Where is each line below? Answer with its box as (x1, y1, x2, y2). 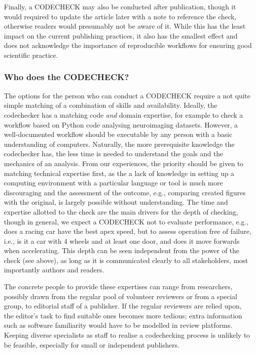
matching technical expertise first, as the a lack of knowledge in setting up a (4, 168, 234, 178)
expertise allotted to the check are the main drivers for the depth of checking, (4, 206, 238, 217)
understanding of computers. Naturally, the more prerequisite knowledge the (4, 138, 235, 149)
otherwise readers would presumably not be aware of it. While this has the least (4, 21, 246, 31)
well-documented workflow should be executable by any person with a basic (4, 129, 232, 139)
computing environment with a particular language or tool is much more (4, 177, 223, 188)
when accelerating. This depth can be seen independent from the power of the (4, 245, 240, 256)
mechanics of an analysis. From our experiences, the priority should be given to (4, 158, 244, 168)
